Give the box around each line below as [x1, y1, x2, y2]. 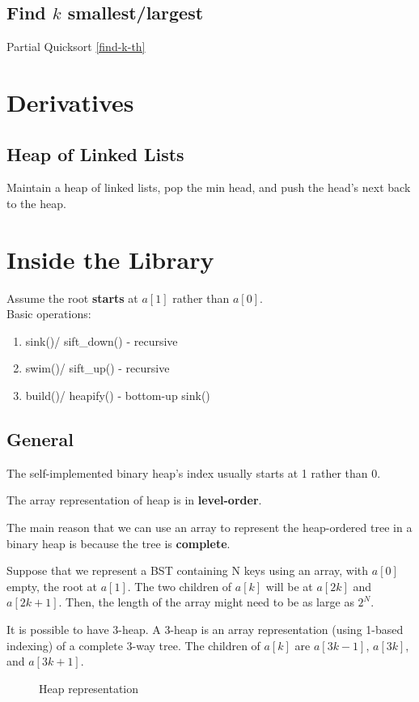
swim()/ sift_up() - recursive [25, 360, 170, 377]
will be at [265, 577, 313, 594]
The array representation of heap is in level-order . [6, 491, 262, 508]
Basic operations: [6, 305, 91, 322]
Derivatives [6, 85, 134, 118]
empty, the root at [6, 577, 98, 594]
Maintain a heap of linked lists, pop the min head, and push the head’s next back [6, 179, 411, 196]
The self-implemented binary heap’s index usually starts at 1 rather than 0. [6, 464, 381, 481]
